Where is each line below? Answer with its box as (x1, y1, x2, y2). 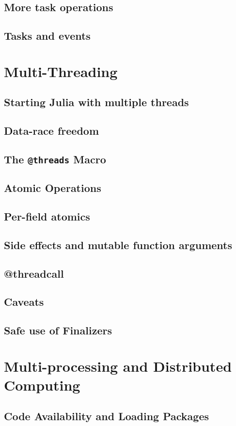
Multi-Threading (4, 61, 118, 81)
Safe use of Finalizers (4, 323, 112, 338)
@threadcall (4, 266, 64, 281)
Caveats (4, 294, 44, 309)
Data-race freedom (4, 123, 99, 138)
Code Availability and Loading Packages (4, 408, 209, 423)
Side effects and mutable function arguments (4, 237, 233, 252)
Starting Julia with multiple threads (4, 95, 189, 110)
